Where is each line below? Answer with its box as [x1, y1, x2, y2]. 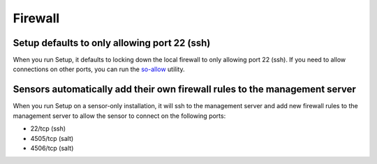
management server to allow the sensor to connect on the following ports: [13, 112, 226, 120]
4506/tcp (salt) [30, 144, 74, 152]
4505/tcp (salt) [30, 134, 74, 142]
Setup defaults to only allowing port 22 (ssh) [13, 37, 211, 49]
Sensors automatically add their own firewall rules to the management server [13, 84, 356, 96]
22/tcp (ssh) [30, 124, 66, 133]
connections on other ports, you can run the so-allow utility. [13, 65, 185, 73]
